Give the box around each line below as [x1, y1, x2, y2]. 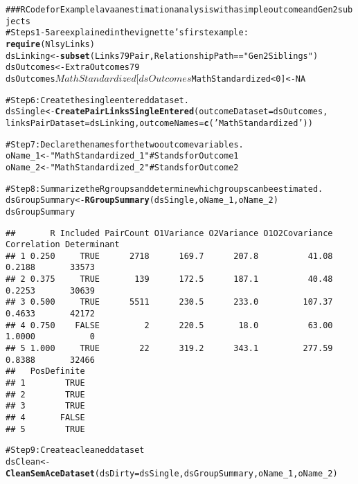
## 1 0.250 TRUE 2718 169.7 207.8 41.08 [6, 251, 333, 261]
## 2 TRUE [6, 389, 85, 400]
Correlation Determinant [6, 240, 120, 250]
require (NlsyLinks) [6, 39, 95, 49]
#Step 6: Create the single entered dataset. [6, 95, 189, 105]
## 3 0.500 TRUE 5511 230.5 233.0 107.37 [6, 297, 333, 307]
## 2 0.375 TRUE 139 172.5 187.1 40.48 [6, 274, 333, 285]
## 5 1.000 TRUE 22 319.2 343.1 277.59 [6, 343, 333, 354]
